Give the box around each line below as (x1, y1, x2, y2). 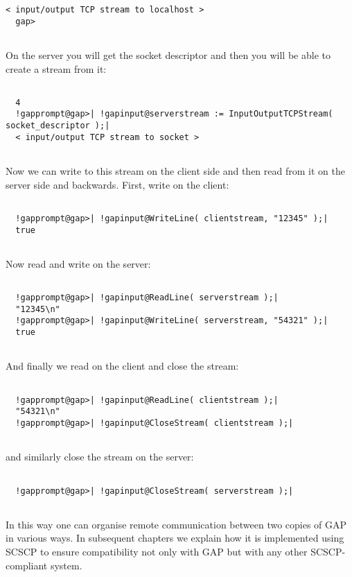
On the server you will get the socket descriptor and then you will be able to (6, 47, 331, 62)
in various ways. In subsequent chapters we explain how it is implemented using (6, 531, 344, 545)
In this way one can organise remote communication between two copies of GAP (6, 517, 347, 531)
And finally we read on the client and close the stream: (6, 359, 239, 373)
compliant (6, 558, 48, 572)
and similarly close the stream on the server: (6, 449, 194, 464)
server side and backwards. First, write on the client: (6, 177, 229, 191)
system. (50, 558, 82, 572)
